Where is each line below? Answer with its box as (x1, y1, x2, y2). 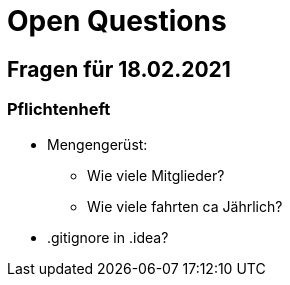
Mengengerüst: (47, 135, 148, 153)
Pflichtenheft (7, 99, 111, 120)
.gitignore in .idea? (47, 228, 169, 246)
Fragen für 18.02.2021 (7, 56, 231, 82)
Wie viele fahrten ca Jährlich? (87, 197, 283, 215)
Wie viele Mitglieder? (87, 166, 225, 184)
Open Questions (7, 4, 227, 38)
